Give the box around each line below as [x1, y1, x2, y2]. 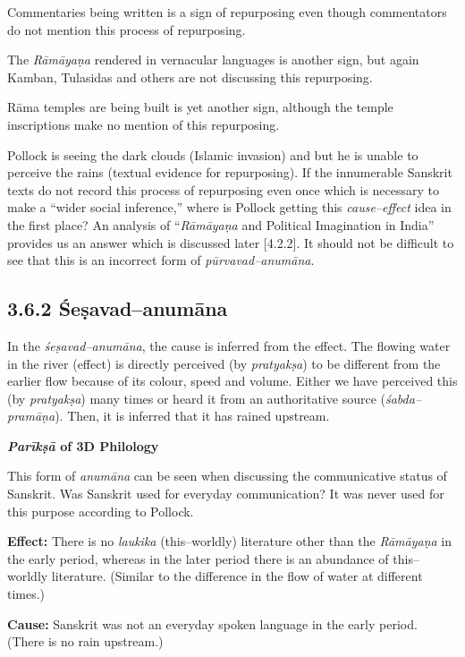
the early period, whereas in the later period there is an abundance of [7, 549, 389, 567]
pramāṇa [7, 406, 55, 425]
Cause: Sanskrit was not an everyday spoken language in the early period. [7, 614, 418, 633]
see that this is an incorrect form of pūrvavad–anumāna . [7, 251, 315, 269]
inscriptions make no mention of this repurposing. [7, 115, 280, 133]
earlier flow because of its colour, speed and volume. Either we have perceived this [7, 371, 458, 390]
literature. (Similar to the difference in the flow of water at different [51, 567, 423, 585]
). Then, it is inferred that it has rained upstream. [55, 406, 330, 425]
